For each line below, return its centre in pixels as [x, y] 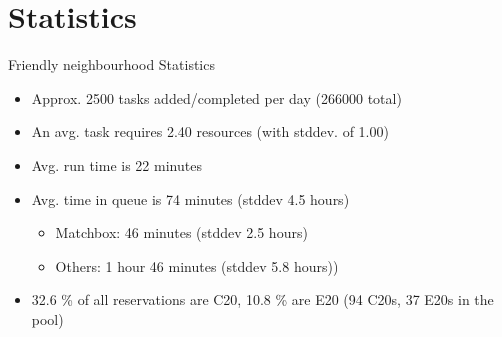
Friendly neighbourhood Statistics [111, 64]
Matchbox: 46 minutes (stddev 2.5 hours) [181, 232]
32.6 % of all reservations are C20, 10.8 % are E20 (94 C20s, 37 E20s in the [262, 299]
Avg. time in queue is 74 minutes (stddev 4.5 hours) [190, 198]
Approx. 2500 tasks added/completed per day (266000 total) [216, 97]
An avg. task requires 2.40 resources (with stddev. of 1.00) [210, 131]
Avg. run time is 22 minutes [116, 164]
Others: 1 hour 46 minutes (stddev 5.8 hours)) [197, 265]
